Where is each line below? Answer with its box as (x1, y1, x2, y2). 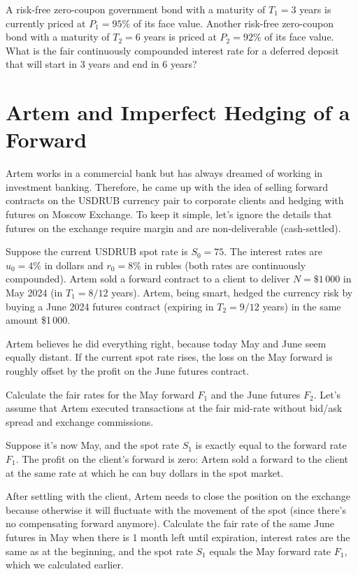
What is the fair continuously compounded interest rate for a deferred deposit (6, 43, 339, 57)
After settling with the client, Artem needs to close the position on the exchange (6, 489, 351, 503)
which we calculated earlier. (6, 557, 124, 572)
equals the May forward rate (209, 543, 331, 558)
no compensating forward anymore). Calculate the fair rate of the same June (6, 516, 334, 531)
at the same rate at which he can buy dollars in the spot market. (6, 465, 284, 480)
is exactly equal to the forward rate (195, 438, 347, 452)
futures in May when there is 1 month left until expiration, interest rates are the (6, 529, 350, 544)
